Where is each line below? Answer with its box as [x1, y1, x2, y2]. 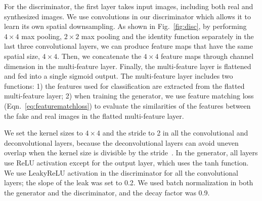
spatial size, [4, 50, 40, 61]
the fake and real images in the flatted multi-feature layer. [4, 110, 184, 121]
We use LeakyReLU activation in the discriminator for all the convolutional [4, 167, 238, 178]
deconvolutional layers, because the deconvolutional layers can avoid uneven [4, 137, 239, 148]
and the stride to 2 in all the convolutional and [102, 127, 248, 138]
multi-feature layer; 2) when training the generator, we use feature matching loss [4, 90, 254, 101]
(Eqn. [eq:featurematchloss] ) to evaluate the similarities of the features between [4, 100, 251, 111]
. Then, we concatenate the [57, 50, 142, 61]
